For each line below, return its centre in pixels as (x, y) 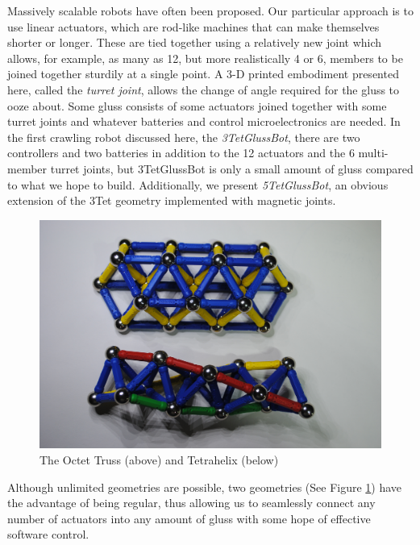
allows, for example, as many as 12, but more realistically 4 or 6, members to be (205, 58)
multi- (373, 153)
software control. (48, 534)
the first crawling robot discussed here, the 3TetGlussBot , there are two (184, 137)
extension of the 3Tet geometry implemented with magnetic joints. (172, 200)
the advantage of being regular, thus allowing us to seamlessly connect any (191, 503)
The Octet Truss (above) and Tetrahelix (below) (159, 459)
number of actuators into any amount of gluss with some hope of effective (189, 518)
